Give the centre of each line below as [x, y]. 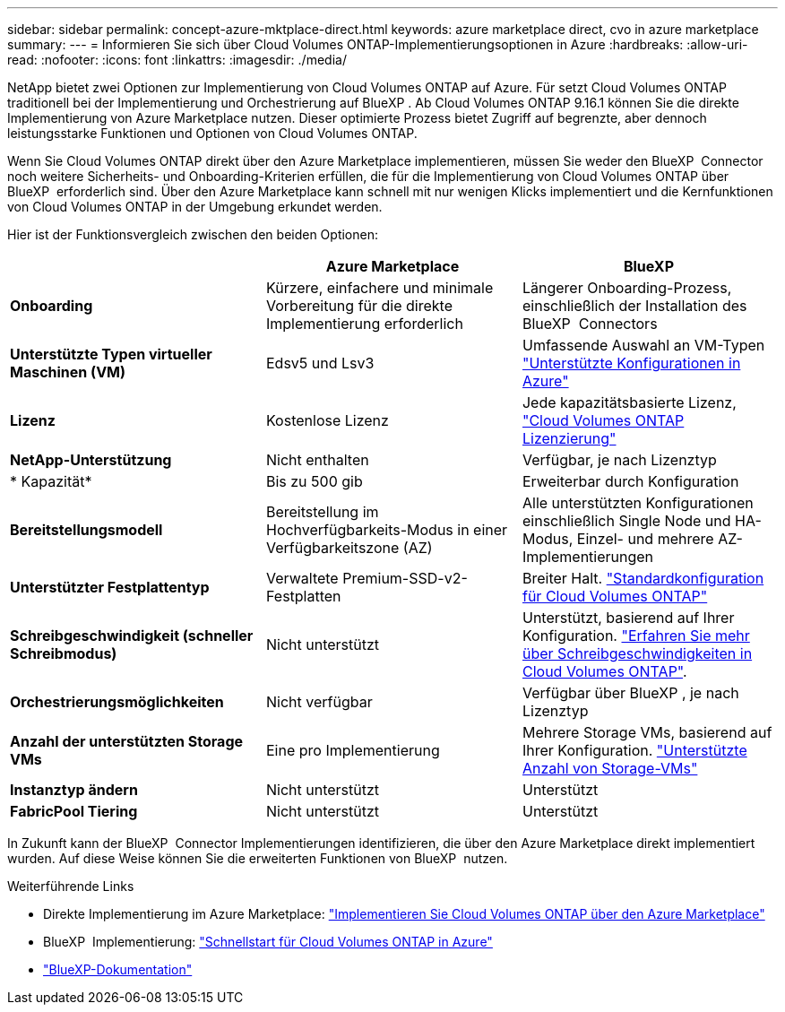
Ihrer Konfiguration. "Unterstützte [634, 750]
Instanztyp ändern [74, 790]
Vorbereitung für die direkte [359, 306]
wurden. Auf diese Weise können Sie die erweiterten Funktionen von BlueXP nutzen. [258, 858]
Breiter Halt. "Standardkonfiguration [643, 578]
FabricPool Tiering [74, 811]
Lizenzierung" [569, 438]
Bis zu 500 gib [314, 481]
